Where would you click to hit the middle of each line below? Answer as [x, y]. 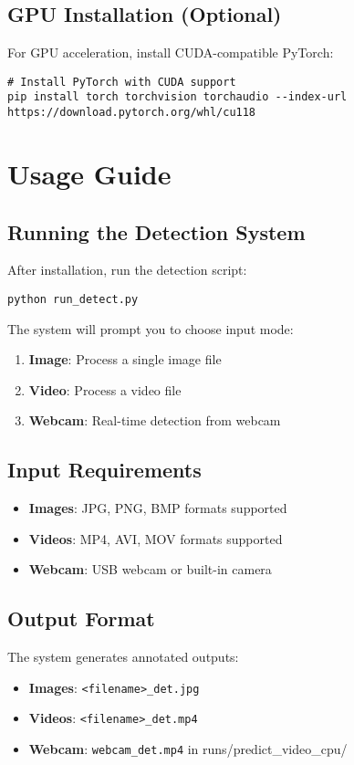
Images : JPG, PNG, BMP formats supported [158, 508]
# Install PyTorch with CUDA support [122, 82]
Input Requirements [104, 470]
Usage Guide [89, 173]
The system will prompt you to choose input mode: [151, 328]
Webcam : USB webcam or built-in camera [150, 569]
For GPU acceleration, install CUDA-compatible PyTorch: [171, 52]
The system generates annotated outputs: [123, 657]
